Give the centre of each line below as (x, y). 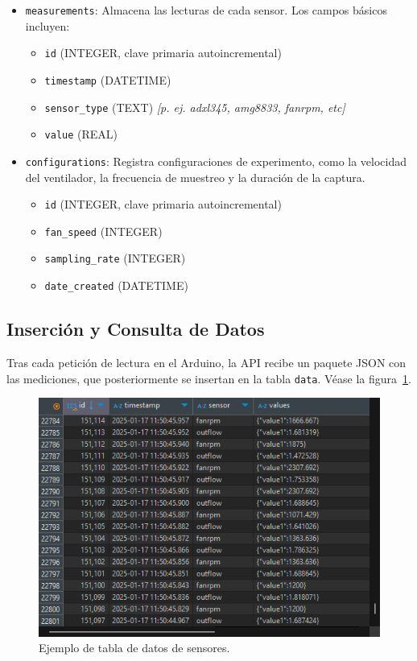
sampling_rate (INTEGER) (115, 258)
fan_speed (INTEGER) (103, 231)
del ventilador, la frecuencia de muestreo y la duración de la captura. (195, 177)
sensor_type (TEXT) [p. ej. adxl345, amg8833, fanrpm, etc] (195, 107)
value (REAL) (81, 134)
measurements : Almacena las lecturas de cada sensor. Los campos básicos (206, 10)
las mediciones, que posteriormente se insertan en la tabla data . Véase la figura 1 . (209, 378)
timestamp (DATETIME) (108, 79)
